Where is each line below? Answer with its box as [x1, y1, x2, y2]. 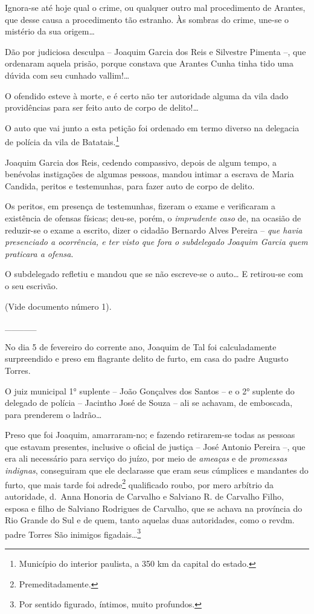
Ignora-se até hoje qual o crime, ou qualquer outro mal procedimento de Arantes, [5, 1, 306, 13]
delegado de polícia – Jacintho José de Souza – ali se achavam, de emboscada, [5, 396, 293, 409]
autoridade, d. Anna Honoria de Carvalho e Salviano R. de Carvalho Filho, [5, 489, 284, 502]
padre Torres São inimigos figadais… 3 [5, 526, 141, 540]
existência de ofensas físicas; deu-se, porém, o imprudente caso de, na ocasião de [5, 211, 301, 224]
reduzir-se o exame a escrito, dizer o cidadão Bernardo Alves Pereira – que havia [5, 223, 303, 236]
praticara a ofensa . [5, 247, 74, 260]
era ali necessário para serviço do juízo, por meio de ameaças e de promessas [5, 452, 287, 465]
